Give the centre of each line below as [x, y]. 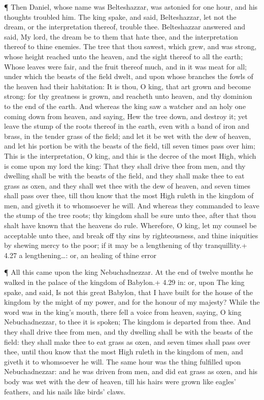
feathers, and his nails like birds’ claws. [65, 391]
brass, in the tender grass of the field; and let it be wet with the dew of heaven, [128, 136]
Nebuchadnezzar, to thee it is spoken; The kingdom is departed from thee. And [127, 322]
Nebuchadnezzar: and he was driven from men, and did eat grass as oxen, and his [131, 371]
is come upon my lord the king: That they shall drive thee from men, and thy [125, 166]
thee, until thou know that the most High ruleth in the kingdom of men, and [124, 352]
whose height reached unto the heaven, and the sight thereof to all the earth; [124, 56]
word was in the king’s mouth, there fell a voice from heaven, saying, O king [123, 312]
